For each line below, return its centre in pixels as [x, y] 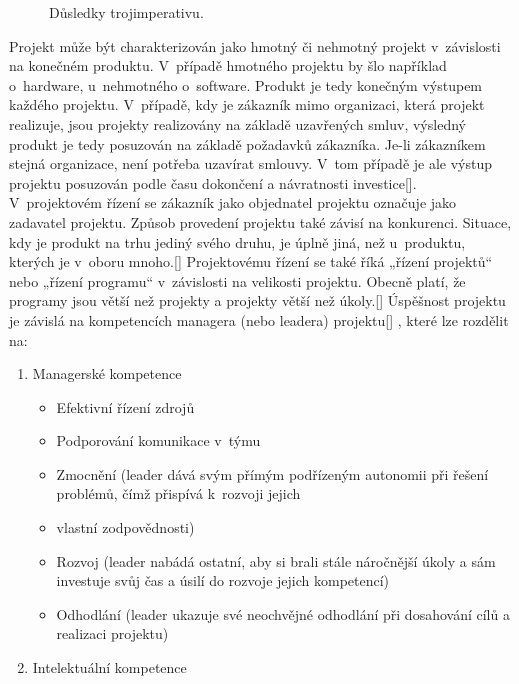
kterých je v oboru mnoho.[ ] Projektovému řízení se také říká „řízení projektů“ [251, 261]
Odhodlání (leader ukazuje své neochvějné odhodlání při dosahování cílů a [283, 613]
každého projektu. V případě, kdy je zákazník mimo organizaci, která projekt [247, 104]
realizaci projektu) [112, 633]
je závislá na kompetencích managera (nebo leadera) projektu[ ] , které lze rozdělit [259, 319]
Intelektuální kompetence [109, 667]
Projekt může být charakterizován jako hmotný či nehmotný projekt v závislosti [255, 45]
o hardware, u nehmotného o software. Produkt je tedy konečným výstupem [246, 84]
